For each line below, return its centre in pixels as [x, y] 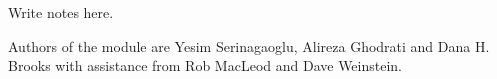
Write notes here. [61, 12]
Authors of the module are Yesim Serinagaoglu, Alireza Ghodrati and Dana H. [249, 45]
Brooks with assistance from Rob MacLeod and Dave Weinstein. [205, 65]
